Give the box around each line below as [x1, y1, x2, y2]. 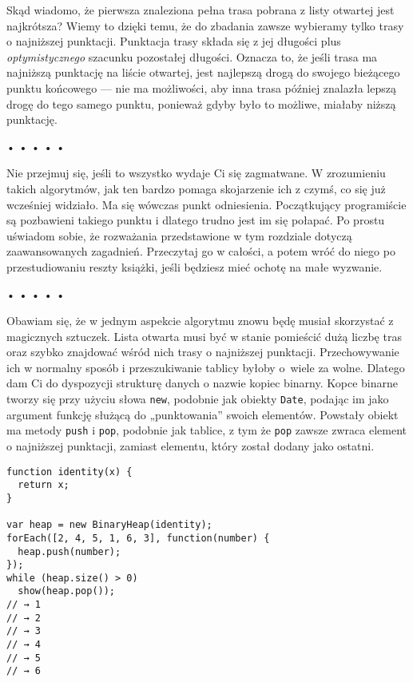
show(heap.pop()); [18, 585, 116, 597]
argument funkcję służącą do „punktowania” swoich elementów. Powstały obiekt [6, 406, 399, 422]
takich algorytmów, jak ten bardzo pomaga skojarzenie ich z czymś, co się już [6, 180, 386, 196]
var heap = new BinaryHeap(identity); [6, 519, 212, 531]
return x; [18, 479, 69, 491]
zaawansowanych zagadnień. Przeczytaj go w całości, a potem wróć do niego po [6, 243, 395, 260]
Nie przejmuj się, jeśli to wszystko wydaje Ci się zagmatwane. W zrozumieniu [6, 165, 386, 181]
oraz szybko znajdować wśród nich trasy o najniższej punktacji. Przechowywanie [6, 343, 399, 360]
